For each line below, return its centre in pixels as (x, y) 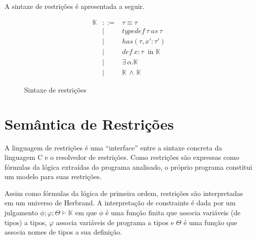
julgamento (21, 213)
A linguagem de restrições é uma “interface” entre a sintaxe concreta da (113, 147)
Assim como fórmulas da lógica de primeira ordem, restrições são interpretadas (124, 193)
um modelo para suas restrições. (53, 176)
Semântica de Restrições (89, 123)
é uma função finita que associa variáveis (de (173, 213)
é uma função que (210, 222)
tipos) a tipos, (26, 222)
